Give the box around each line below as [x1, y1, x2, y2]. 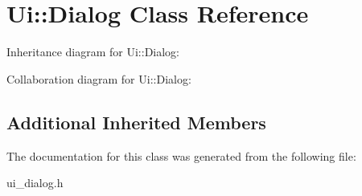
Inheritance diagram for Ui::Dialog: [6, 43, 180, 60]
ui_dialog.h [6, 174, 64, 191]
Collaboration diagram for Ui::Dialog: [6, 70, 191, 87]
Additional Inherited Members [6, 109, 266, 134]
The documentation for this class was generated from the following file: [6, 147, 356, 164]
